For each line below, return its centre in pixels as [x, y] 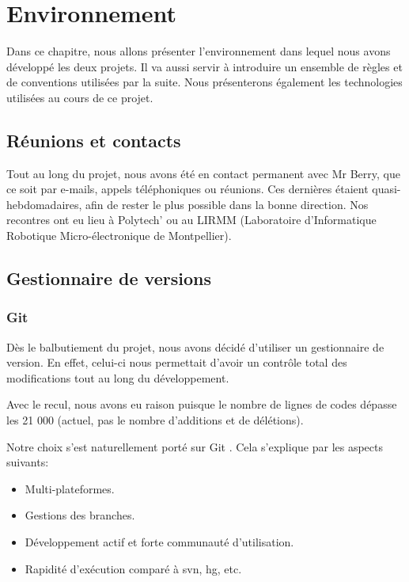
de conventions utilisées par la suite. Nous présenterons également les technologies [204, 82]
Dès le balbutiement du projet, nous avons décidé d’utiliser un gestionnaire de [195, 346]
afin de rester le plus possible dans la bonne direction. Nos [227, 204]
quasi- [386, 189]
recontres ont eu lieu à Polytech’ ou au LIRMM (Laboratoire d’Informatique [191, 220]
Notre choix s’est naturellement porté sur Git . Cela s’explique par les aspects [195, 446]
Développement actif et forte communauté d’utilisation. [159, 542]
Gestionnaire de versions [109, 278]
